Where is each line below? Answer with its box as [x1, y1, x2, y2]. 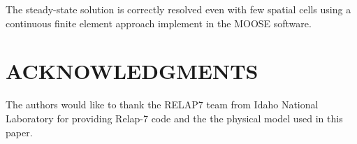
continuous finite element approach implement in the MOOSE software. [6, 15, 312, 30]
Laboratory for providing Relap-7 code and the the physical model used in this [6, 110, 343, 125]
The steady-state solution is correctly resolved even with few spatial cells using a [6, 2, 351, 16]
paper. [6, 124, 33, 139]
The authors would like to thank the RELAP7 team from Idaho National [6, 97, 319, 112]
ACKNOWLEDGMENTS [6, 57, 258, 85]
